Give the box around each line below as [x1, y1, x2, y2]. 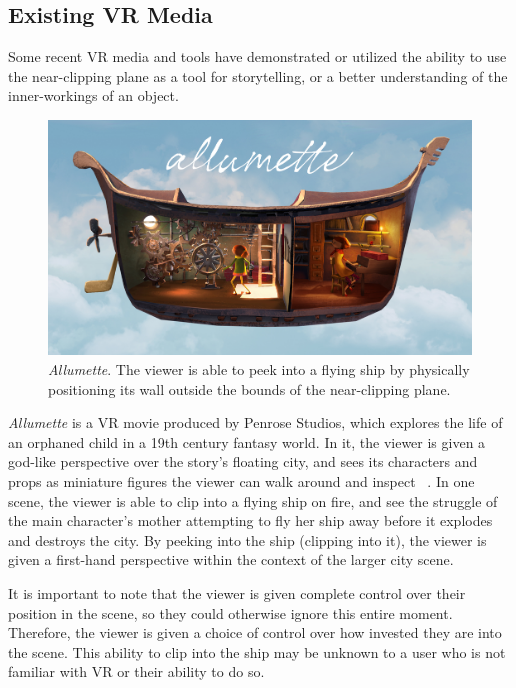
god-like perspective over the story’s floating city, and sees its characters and [8, 451, 478, 472]
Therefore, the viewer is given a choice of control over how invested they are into [8, 622, 502, 643]
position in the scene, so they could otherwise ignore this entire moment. [8, 602, 453, 623]
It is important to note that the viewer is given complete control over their [8, 582, 466, 603]
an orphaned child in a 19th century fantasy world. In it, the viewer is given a [8, 431, 486, 452]
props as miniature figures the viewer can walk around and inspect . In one [8, 470, 475, 491]
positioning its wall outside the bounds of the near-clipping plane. [48, 378, 451, 399]
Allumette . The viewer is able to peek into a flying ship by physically [48, 358, 470, 379]
